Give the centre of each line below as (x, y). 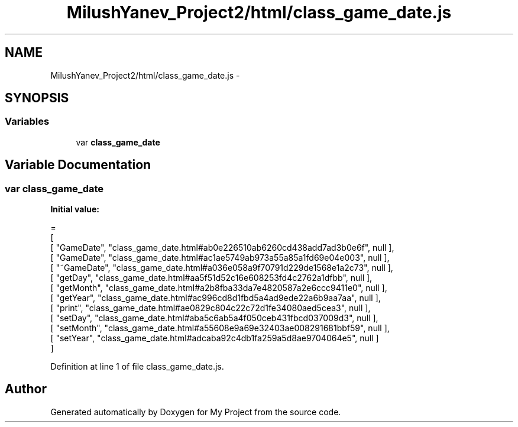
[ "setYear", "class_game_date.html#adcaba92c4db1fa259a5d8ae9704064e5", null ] (215, 338)
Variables (27, 122)
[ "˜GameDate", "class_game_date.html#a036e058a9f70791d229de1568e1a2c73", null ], (222, 268)
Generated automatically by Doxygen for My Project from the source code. (196, 412)
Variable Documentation (78, 165)
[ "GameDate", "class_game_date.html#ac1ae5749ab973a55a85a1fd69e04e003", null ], (220, 258)
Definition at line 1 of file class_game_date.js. (137, 367)
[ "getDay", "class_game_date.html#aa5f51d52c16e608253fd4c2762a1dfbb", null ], (211, 278)
